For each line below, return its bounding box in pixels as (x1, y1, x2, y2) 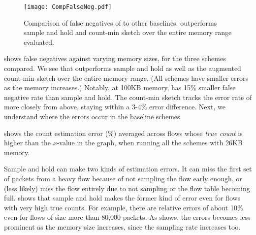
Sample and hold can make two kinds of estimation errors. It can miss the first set (4, 164, 252, 174)
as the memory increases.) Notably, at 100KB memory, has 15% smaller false (4, 82, 236, 93)
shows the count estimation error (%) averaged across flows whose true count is (4, 128, 243, 138)
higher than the (4, 137, 51, 148)
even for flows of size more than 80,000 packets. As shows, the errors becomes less (4, 212, 251, 222)
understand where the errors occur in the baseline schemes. (4, 111, 182, 121)
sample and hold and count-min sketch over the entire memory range (24, 27, 232, 37)
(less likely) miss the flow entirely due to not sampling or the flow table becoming (4, 183, 250, 193)
